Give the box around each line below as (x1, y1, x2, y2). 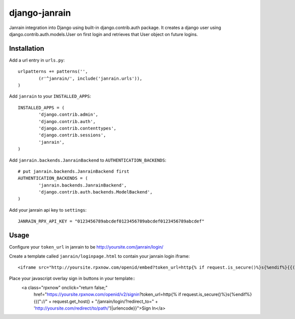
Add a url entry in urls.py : (9, 57, 65, 63)
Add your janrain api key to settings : (9, 207, 87, 213)
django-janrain (9, 7, 71, 18)
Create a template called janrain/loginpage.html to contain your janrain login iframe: (9, 253, 190, 259)
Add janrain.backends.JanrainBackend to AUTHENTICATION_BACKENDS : (9, 157, 167, 163)
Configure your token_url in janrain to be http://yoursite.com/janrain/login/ (9, 244, 164, 250)
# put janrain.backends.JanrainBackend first (18, 168, 130, 174)
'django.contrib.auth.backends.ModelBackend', (38, 190, 153, 195)
